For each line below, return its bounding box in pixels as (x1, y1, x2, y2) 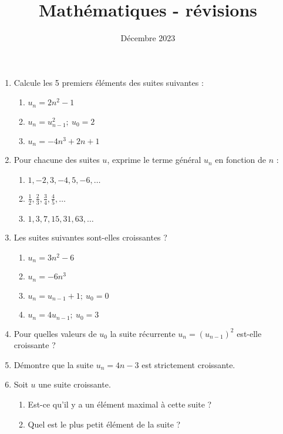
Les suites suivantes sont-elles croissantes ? (14, 231, 167, 243)
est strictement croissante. (141, 358, 235, 370)
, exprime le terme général (107, 153, 201, 166)
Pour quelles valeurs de (14, 327, 97, 339)
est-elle (237, 327, 262, 339)
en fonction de (215, 153, 267, 166)
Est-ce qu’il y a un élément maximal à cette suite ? (28, 398, 212, 410)
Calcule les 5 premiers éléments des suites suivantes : (14, 76, 204, 88)
